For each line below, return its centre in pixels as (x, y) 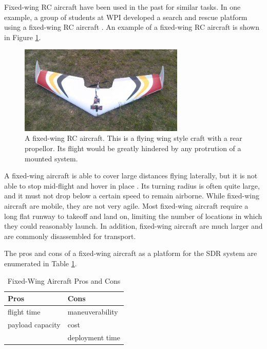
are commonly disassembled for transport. (70, 236)
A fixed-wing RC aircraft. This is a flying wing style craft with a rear (133, 138)
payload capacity (34, 324)
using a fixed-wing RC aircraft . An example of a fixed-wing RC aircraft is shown (132, 27)
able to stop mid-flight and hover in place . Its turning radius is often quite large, (132, 185)
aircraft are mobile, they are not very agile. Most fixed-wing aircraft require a (126, 205)
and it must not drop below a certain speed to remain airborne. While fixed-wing (132, 196)
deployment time (94, 337)
